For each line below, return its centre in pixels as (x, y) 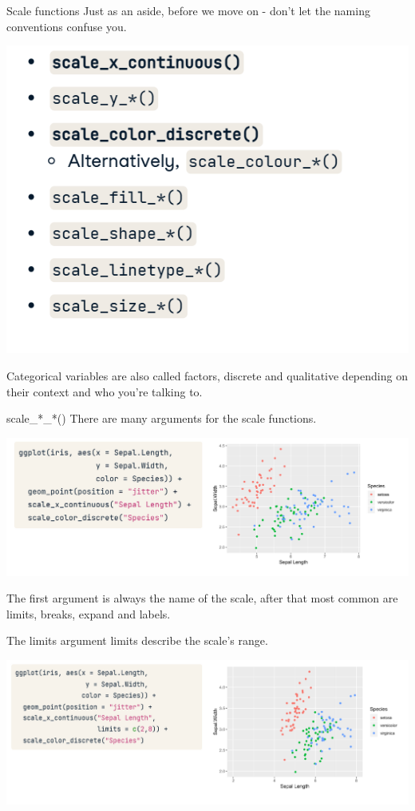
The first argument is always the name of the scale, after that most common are (202, 598)
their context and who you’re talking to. (105, 391)
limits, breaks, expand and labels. (89, 613)
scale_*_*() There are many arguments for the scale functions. (162, 418)
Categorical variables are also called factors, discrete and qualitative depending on (207, 375)
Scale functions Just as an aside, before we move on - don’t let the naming (188, 10)
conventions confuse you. (67, 26)
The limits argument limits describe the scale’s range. (137, 640)
